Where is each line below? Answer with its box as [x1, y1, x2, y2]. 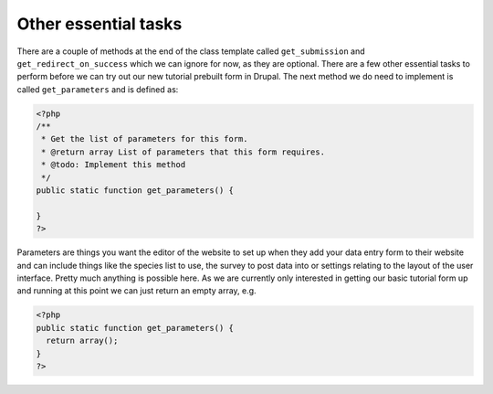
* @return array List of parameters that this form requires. [41, 146, 326, 157]
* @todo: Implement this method [41, 160, 186, 170]
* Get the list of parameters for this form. [41, 133, 248, 144]
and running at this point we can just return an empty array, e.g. [16, 285, 257, 296]
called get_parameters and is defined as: [16, 83, 179, 95]
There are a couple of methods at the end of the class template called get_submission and [16, 46, 365, 57]
